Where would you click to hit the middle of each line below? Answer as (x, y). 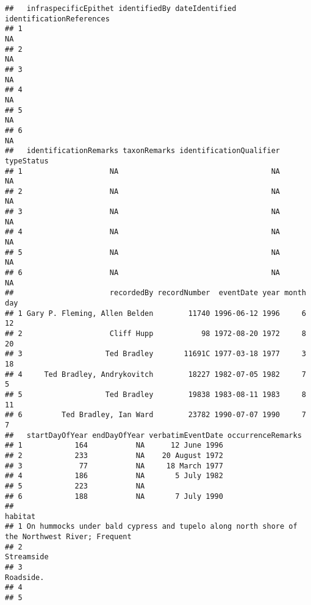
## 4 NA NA (143, 232)
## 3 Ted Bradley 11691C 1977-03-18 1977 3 (155, 354)
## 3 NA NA (143, 212)
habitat (20, 516)
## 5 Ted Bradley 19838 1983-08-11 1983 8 (155, 394)
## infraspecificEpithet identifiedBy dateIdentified (121, 9)
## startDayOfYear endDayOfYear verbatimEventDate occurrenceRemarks (153, 435)
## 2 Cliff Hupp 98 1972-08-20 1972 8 (155, 334)
